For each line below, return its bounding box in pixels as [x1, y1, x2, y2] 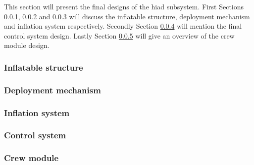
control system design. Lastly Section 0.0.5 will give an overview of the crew [4, 30, 235, 41]
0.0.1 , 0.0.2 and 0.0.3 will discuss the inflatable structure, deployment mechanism [4, 11, 250, 21]
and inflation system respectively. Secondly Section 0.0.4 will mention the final [4, 21, 242, 31]
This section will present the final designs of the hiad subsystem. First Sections [4, 1, 244, 11]
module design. [4, 40, 50, 50]
